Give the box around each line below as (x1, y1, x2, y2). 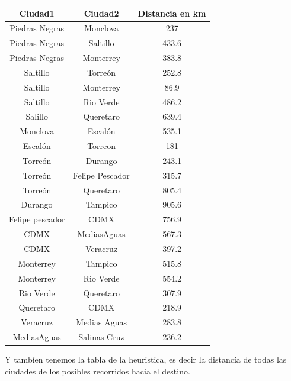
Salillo (25, 110, 48, 122)
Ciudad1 (19, 7, 55, 19)
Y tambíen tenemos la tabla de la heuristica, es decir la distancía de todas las (5, 353, 287, 366)
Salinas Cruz (78, 331, 124, 343)
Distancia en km (137, 7, 206, 19)
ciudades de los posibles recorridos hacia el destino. (5, 364, 190, 377)
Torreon (87, 140, 116, 152)
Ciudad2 (84, 7, 119, 19)
